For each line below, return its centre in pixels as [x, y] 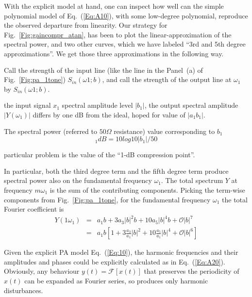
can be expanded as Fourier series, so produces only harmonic [116, 281]
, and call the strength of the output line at [167, 79]
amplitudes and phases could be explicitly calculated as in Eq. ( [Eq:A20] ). [115, 261]
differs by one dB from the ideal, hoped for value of [109, 114]
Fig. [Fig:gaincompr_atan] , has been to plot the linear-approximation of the [118, 34]
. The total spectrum [192, 180]
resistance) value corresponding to [164, 131]
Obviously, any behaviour [42, 271]
